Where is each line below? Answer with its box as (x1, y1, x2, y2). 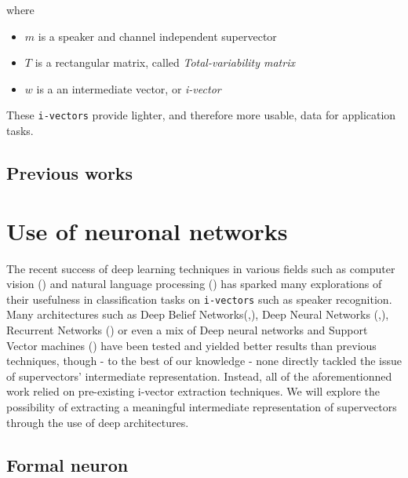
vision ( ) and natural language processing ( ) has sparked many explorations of (6, 275, 382, 292)
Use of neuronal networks (6, 214, 288, 246)
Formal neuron (6, 452, 129, 476)
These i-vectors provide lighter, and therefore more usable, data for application (6, 107, 396, 123)
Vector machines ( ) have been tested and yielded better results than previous (6, 337, 377, 353)
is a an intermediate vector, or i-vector (36, 80, 221, 97)
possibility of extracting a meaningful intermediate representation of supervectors (6, 398, 397, 414)
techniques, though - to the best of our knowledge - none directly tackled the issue (6, 352, 402, 369)
